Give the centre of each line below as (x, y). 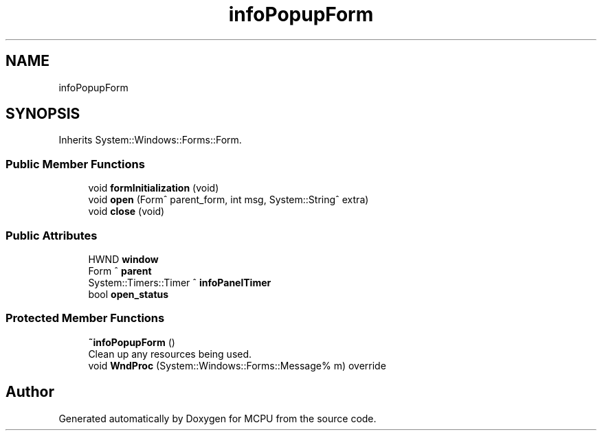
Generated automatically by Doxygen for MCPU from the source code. (218, 418)
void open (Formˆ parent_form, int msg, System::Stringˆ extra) (228, 200)
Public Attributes (52, 235)
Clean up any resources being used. (170, 354)
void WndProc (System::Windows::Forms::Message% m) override (237, 365)
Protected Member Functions (85, 318)
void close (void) (126, 211)
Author (30, 392)
